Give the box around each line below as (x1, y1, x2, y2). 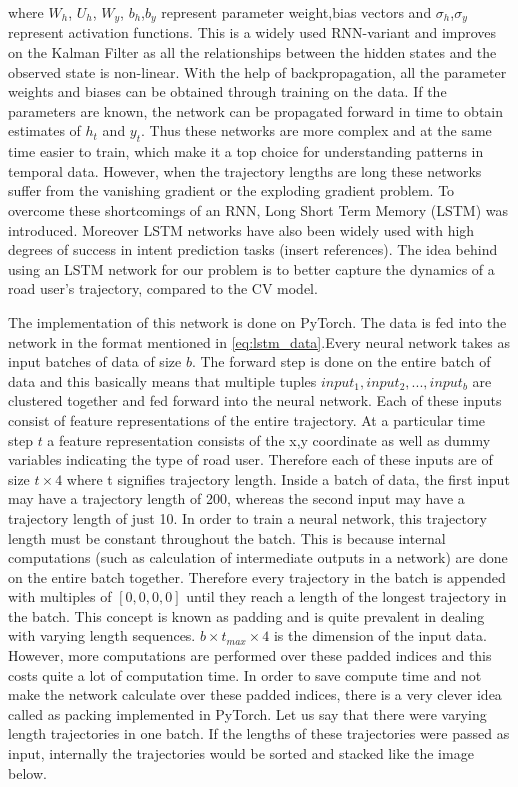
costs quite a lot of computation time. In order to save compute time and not (8, 664, 482, 685)
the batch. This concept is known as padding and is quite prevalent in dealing (8, 605, 485, 626)
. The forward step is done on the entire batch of (191, 351, 491, 372)
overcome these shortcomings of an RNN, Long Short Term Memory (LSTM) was (8, 200, 508, 220)
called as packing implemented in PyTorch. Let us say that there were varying (8, 703, 487, 724)
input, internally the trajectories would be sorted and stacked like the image (8, 743, 474, 764)
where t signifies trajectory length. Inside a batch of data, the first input (66, 468, 510, 489)
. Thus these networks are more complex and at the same (141, 120, 492, 141)
